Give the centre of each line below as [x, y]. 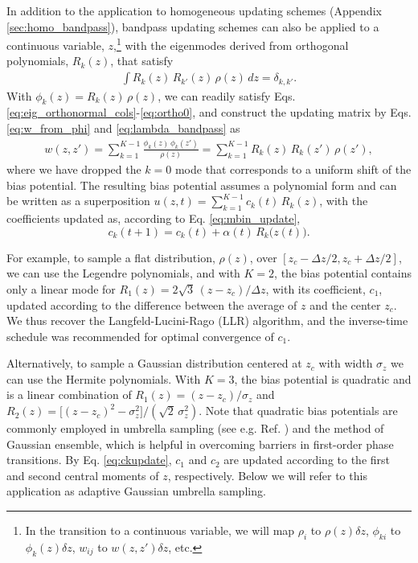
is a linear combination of [69, 395]
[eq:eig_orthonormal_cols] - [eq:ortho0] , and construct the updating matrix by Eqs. [209, 112]
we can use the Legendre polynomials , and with [123, 273]
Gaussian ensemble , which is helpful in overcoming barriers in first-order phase [200, 444]
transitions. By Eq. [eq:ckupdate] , [89, 460]
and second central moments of [83, 475]
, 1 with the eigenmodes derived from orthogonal [231, 44]
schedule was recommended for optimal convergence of [140, 336]
